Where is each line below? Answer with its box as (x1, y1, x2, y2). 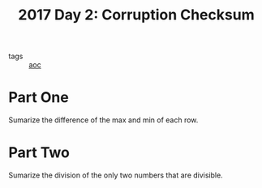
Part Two (8, 143, 71, 162)
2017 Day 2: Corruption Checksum (18, 6, 255, 24)
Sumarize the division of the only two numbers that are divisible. (8, 170, 223, 180)
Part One (8, 88, 69, 107)
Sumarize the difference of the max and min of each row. (8, 115, 199, 125)
